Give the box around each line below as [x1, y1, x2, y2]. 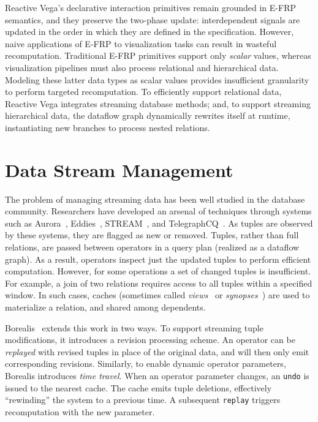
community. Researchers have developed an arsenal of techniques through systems [5, 205, 312, 217]
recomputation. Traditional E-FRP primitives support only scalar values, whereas [5, 49, 311, 62]
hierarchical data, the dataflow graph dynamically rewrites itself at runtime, [5, 109, 290, 122]
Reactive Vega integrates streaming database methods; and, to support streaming [5, 97, 311, 110]
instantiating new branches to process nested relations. [5, 121, 210, 134]
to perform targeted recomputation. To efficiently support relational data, [5, 85, 282, 98]
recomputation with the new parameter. [5, 405, 155, 418]
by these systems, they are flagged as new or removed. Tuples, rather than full [5, 228, 299, 241]
